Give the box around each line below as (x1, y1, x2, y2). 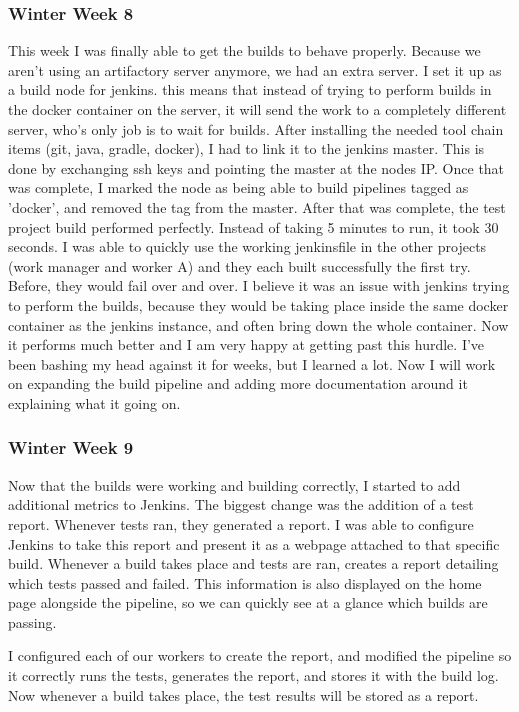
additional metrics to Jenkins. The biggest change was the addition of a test (8, 494, 474, 515)
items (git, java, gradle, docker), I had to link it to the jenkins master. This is (8, 138, 485, 159)
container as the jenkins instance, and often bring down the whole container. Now (8, 314, 509, 335)
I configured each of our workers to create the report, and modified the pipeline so (8, 645, 512, 666)
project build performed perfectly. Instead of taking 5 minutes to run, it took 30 (8, 216, 499, 237)
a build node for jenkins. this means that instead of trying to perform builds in (8, 79, 492, 100)
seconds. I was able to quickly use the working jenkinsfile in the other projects (8, 236, 487, 257)
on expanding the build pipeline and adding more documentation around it (8, 373, 468, 394)
